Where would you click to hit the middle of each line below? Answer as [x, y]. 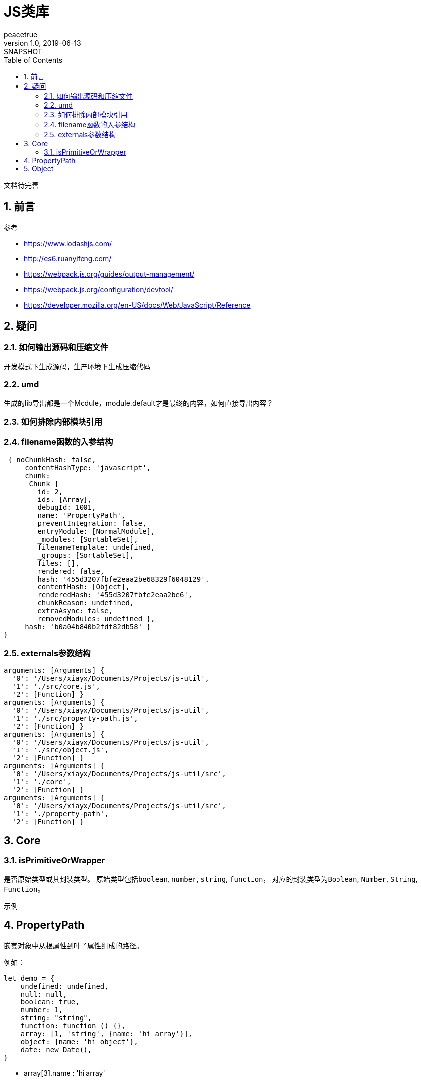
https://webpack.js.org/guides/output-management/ [109, 274]
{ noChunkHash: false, [52, 459]
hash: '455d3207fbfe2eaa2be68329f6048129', [124, 579]
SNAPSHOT [23, 51]
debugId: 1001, [67, 507]
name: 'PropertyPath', [82, 515]
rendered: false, [71, 571]
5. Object [39, 168]
